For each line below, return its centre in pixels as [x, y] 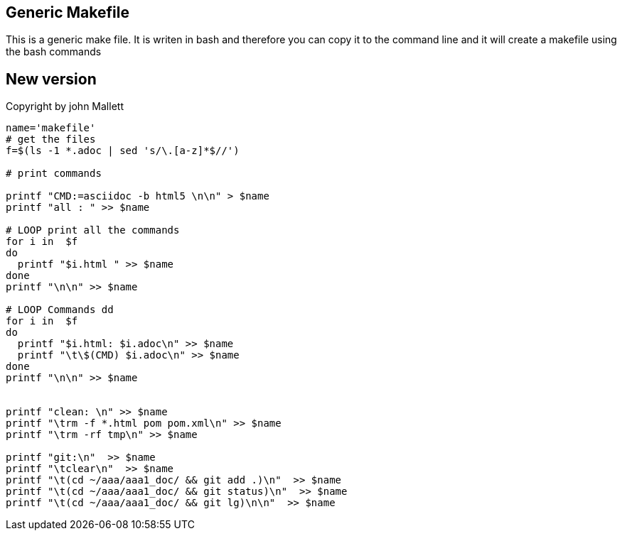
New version [51, 79]
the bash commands [54, 52]
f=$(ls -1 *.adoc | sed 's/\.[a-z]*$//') [123, 151]
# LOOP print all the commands [93, 230]
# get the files [51, 140]
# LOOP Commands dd [60, 310]
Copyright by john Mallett [65, 106]
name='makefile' [51, 128]
